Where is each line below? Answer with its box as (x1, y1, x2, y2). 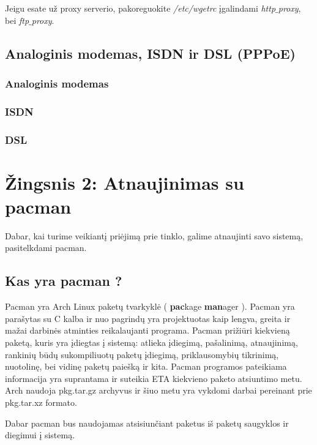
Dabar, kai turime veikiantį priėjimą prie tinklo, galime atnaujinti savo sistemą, (5, 229, 304, 242)
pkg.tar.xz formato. (5, 395, 77, 408)
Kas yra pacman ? (5, 271, 122, 290)
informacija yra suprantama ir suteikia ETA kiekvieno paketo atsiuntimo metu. (5, 372, 302, 384)
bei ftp (5, 13, 29, 26)
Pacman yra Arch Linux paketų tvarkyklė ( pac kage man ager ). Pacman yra (5, 300, 295, 313)
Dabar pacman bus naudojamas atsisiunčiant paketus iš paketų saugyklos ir (5, 416, 289, 429)
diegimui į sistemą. (5, 428, 75, 441)
